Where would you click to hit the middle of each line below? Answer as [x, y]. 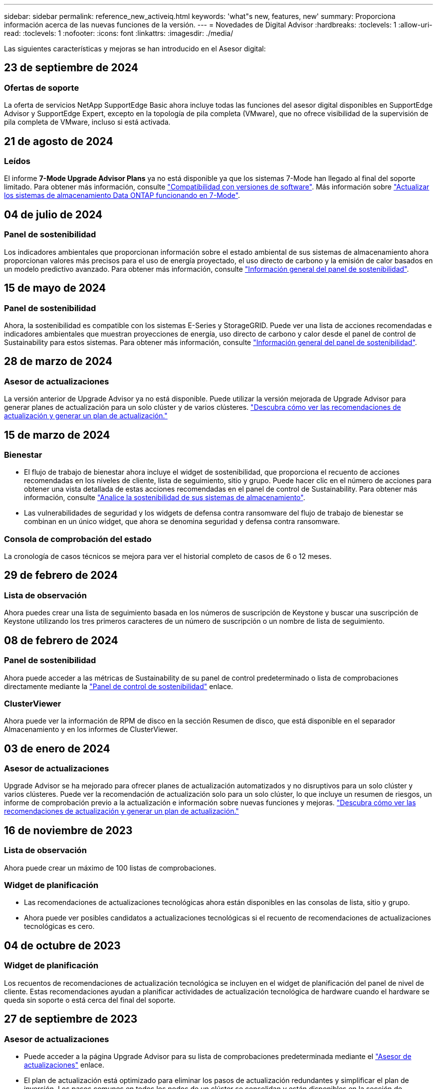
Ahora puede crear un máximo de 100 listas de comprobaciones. [110, 868]
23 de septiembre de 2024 [71, 68]
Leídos [17, 161]
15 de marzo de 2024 [57, 435]
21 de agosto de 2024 [59, 141]
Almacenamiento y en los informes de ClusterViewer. [91, 729]
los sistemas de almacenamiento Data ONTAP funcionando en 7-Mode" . [122, 195]
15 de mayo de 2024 [55, 288]
